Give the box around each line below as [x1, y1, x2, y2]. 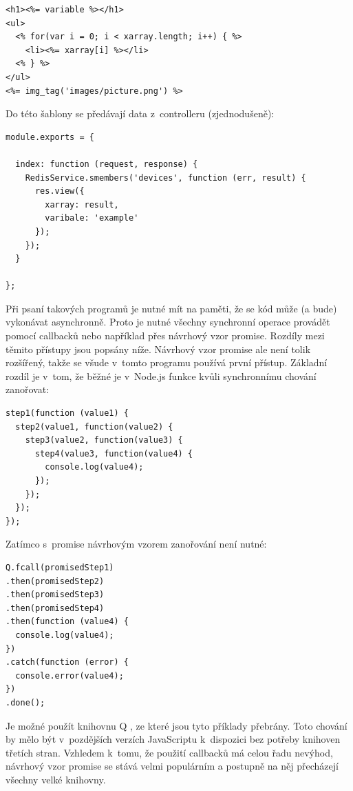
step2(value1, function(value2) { [15, 421, 173, 432]
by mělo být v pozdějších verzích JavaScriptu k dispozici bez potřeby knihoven [6, 732, 341, 746]
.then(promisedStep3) [6, 590, 105, 600]
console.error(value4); [15, 670, 124, 681]
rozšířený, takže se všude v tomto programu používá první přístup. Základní [6, 355, 328, 370]
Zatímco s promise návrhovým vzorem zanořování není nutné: [6, 537, 267, 551]
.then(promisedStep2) [6, 576, 105, 586]
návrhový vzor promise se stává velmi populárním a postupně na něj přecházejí [6, 759, 339, 773]
